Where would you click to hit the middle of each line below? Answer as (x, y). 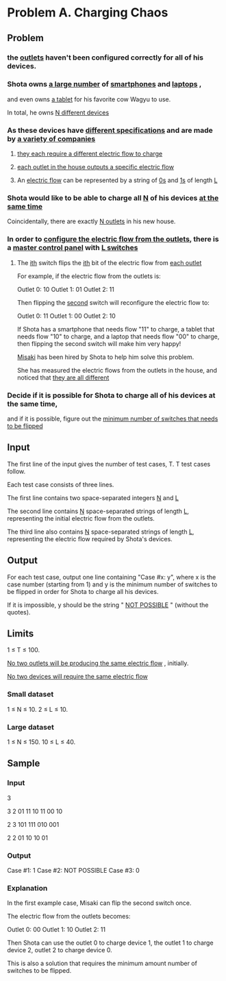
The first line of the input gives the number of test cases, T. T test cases (109, 464)
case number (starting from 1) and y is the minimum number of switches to (112, 584)
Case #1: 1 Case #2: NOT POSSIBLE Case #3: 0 (74, 870)
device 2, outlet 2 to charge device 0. (60, 950)
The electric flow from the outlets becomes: (69, 917)
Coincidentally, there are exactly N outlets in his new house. (91, 221)
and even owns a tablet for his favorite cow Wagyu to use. (89, 99)
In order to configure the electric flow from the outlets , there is (113, 239)
